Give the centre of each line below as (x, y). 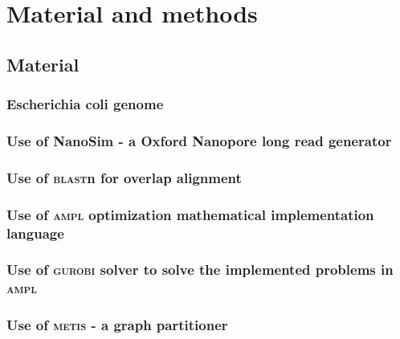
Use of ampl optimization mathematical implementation (190, 214)
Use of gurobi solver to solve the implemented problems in (200, 270)
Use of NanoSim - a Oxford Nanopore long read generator (199, 140)
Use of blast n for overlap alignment (124, 177)
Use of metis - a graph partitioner (117, 325)
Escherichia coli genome (85, 104)
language (35, 233)
